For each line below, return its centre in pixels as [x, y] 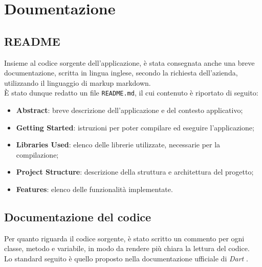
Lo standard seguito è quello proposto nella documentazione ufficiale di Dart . [126, 258]
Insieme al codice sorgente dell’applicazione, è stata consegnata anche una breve [129, 62]
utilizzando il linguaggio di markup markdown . [78, 82]
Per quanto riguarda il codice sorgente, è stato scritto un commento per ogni [124, 238]
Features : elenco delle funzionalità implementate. [94, 189]
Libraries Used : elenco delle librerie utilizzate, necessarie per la [118, 145]
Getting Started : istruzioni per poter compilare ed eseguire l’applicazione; [135, 127]
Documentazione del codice [78, 216]
